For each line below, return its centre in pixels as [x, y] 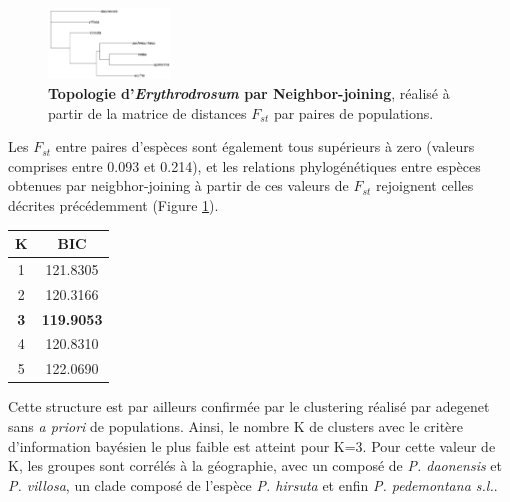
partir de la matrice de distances [147, 112]
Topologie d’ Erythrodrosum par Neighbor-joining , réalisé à [249, 93]
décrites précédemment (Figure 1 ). [113, 204]
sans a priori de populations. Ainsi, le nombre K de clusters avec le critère [236, 425]
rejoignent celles [425, 185]
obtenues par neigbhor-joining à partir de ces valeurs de [178, 185]
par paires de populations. [353, 112]
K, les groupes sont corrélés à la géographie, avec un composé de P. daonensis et [255, 465]
